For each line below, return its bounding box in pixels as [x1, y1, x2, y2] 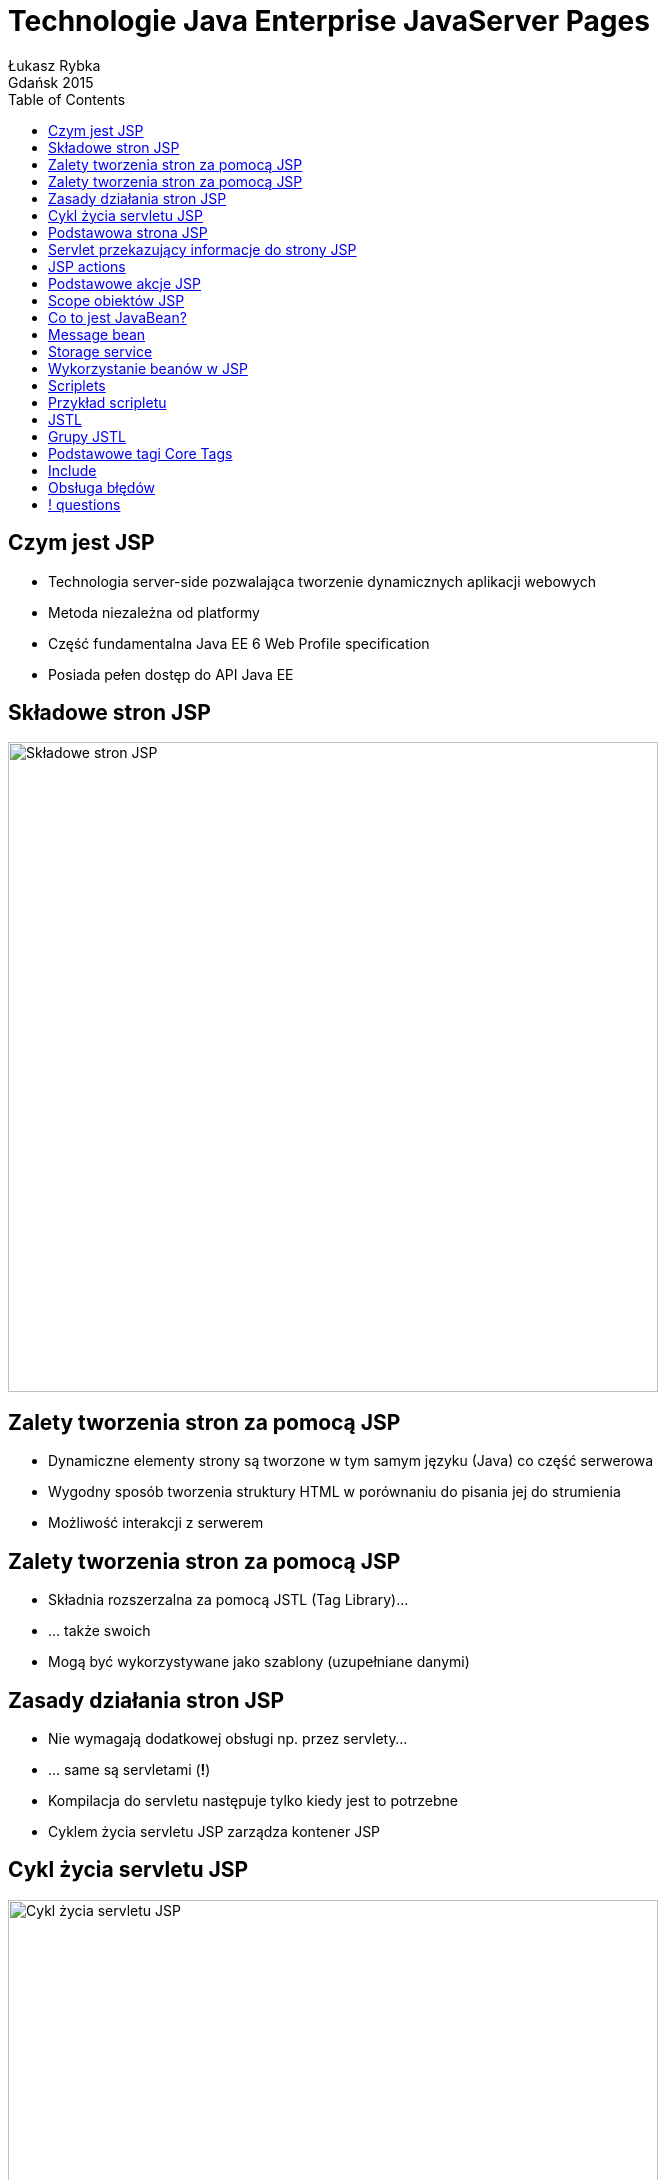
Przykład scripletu [48, 393, 167, 411]
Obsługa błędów [48, 478, 156, 496]
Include [48, 461, 97, 479]
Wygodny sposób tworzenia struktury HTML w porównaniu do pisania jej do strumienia [48, 1483, 621, 1501]
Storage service [48, 342, 153, 360]
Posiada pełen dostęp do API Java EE [48, 665, 294, 683]
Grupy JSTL [48, 427, 126, 445]
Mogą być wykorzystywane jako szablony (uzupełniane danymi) [48, 1653, 470, 1671]
